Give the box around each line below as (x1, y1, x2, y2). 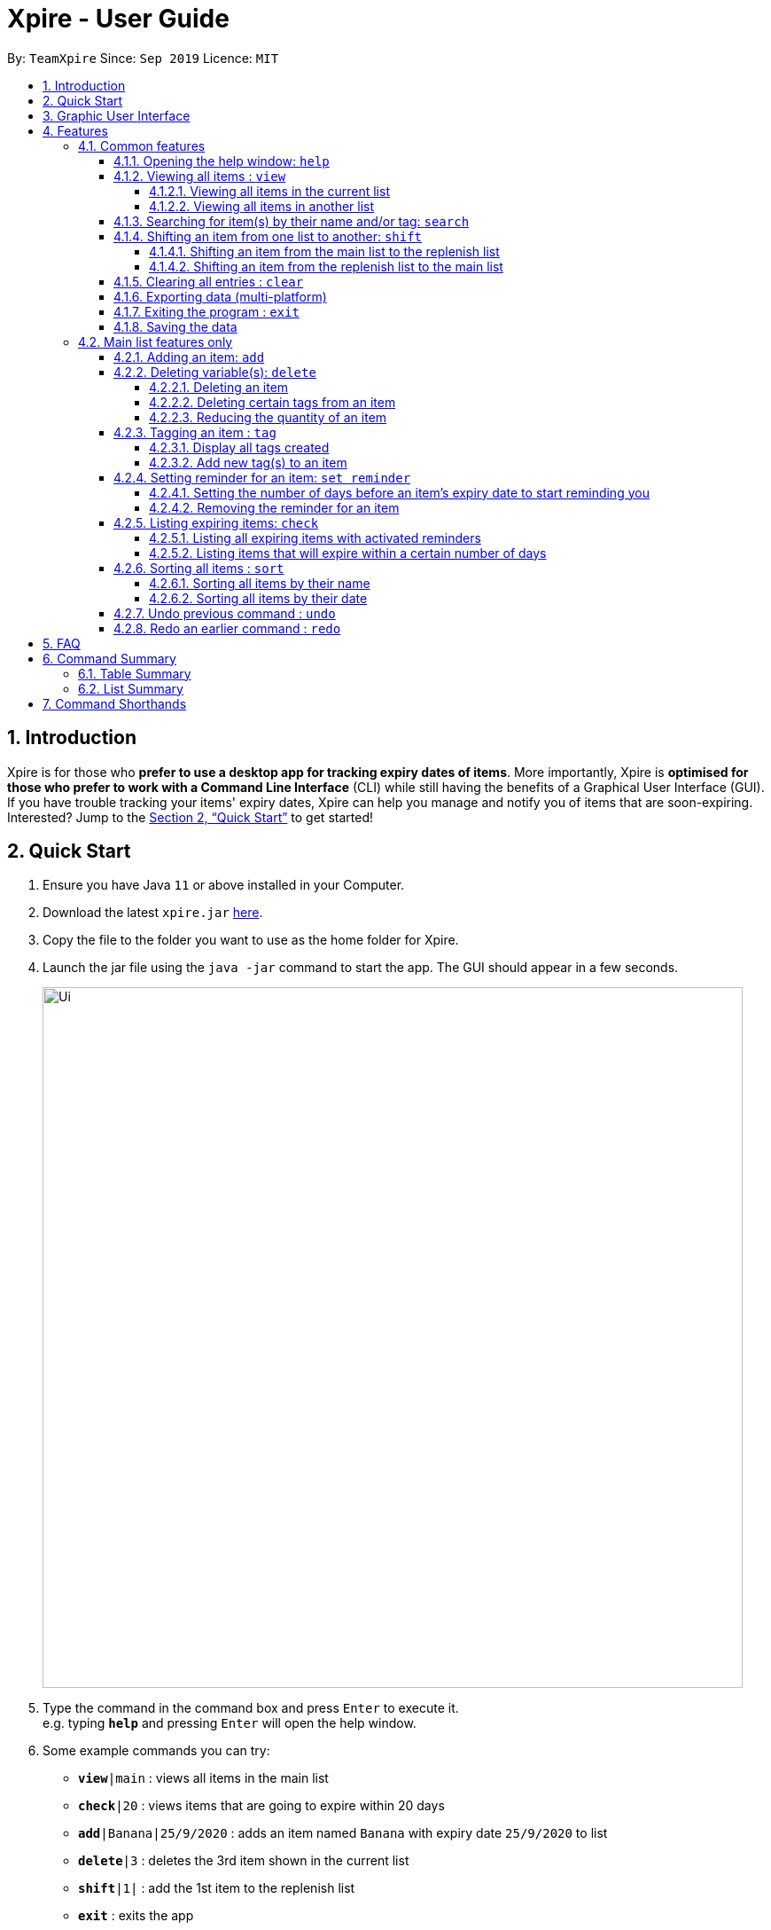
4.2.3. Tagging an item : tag (113, 424, 276, 440)
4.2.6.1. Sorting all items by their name (149, 575, 370, 591)
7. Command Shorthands (43, 695, 187, 711)
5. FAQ (43, 635, 81, 651)
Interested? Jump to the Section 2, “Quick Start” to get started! (7, 809, 373, 825)
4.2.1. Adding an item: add (113, 349, 265, 365)
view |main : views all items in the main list (78, 1770, 329, 1786)
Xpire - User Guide (7, 4, 230, 34)
